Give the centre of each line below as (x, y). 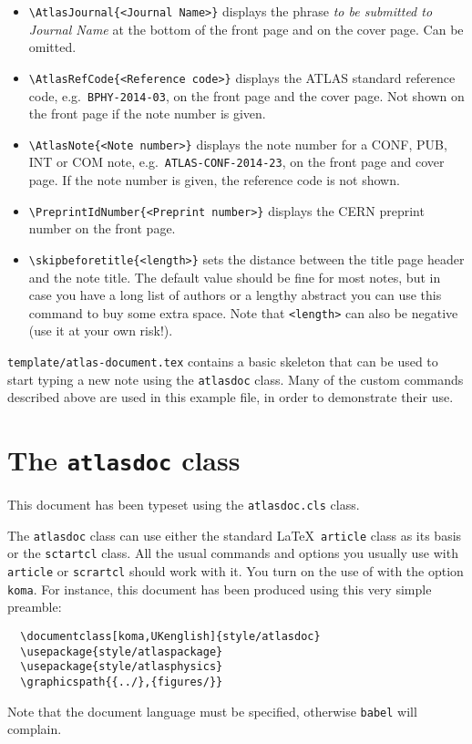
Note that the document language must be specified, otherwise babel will (212, 711)
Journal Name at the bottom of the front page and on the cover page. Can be (246, 29)
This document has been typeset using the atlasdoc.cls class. (184, 505)
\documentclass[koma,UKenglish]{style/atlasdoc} (170, 637)
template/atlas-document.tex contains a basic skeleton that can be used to (223, 361)
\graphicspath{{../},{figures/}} (122, 682)
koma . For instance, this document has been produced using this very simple (220, 589)
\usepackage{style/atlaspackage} (122, 651)
